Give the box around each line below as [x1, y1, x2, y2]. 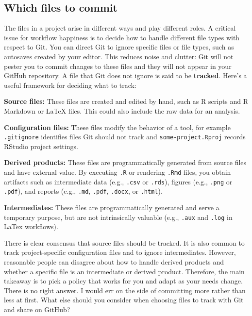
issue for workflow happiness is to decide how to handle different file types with [4, 32, 240, 42]
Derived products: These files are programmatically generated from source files [4, 157, 247, 167]
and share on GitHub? [4, 304, 70, 314]
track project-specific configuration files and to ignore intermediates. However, [4, 247, 236, 257]
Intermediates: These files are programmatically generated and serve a [4, 202, 219, 212]
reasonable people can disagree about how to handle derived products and [4, 256, 224, 266]
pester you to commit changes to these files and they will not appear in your [4, 61, 232, 71]
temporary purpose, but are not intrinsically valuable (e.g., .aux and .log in [4, 212, 233, 222]
